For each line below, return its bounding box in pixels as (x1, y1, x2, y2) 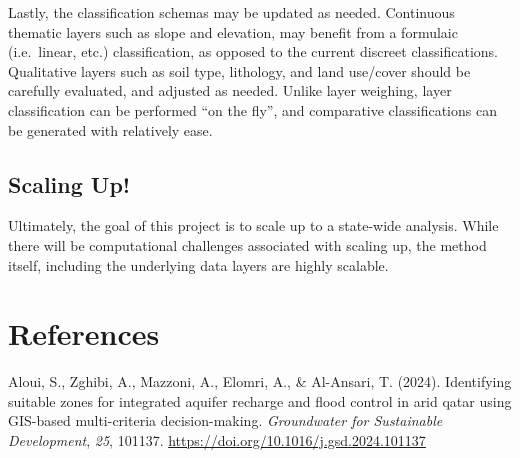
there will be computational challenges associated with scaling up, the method (8, 234, 487, 255)
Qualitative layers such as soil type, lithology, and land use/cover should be (8, 60, 471, 81)
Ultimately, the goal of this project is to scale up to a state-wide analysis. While (8, 215, 499, 236)
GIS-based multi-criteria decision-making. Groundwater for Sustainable (8, 410, 443, 431)
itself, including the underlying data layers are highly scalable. (8, 254, 389, 275)
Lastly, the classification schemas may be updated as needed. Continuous (8, 2, 455, 22)
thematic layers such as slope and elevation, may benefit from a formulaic (8, 21, 458, 42)
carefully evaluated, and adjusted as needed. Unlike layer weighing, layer (8, 80, 452, 101)
